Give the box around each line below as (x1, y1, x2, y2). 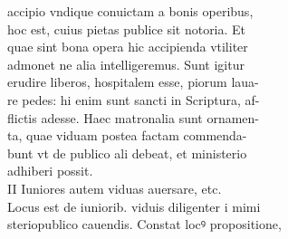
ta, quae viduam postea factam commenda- (7, 126, 247, 145)
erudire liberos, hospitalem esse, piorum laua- (7, 72, 259, 91)
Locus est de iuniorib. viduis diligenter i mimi (7, 196, 261, 215)
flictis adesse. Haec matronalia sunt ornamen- (7, 108, 260, 127)
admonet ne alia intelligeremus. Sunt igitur (7, 54, 245, 73)
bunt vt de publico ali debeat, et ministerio (7, 143, 247, 162)
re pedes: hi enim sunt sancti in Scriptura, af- (7, 90, 260, 109)
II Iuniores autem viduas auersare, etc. (7, 178, 222, 197)
